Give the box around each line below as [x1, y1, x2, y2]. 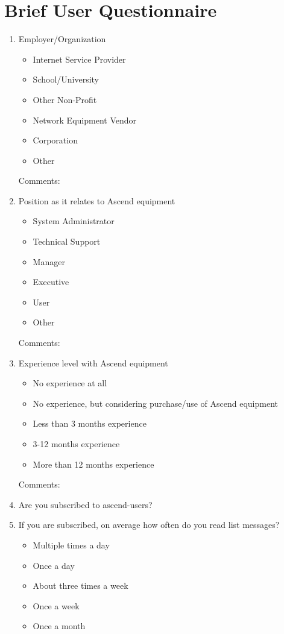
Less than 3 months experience [33, 417, 147, 430]
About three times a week [33, 579, 128, 592]
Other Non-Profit [33, 93, 97, 105]
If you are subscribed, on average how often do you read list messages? [18, 518, 280, 531]
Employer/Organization [18, 33, 106, 45]
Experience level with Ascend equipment [18, 356, 168, 369]
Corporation [33, 134, 78, 146]
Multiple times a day [33, 538, 110, 551]
